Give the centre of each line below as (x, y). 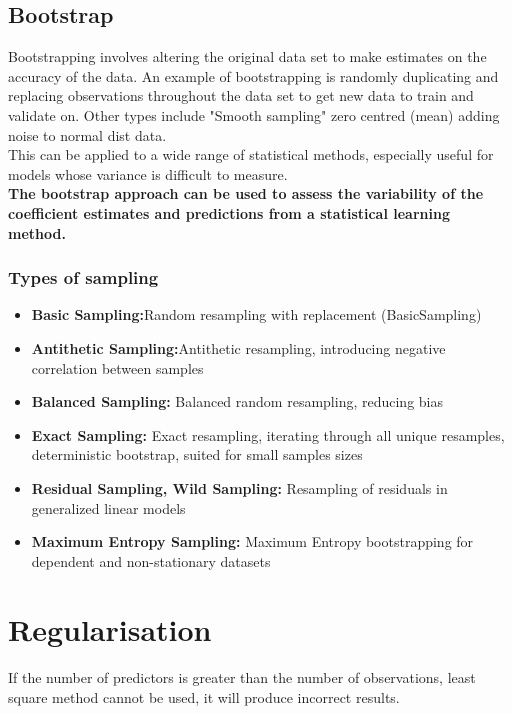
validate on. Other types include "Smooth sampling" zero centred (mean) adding (254, 114)
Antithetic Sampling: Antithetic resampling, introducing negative (238, 347)
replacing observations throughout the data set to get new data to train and (241, 95)
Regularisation (110, 629)
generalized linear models (108, 507)
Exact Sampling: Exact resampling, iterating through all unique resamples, (268, 434)
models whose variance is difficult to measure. (148, 173)
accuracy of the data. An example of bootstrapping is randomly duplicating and (253, 75)
